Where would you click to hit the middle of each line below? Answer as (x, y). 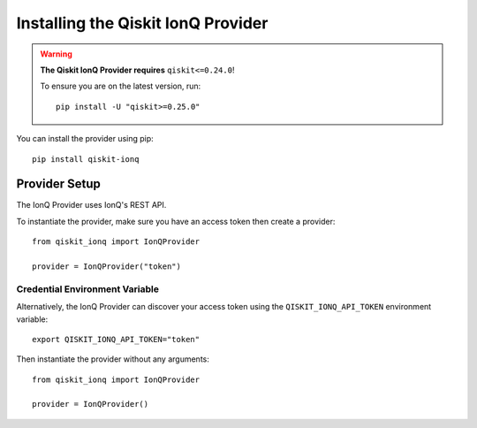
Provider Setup (58, 184)
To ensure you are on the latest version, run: (121, 86)
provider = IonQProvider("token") (106, 266)
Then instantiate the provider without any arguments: (113, 359)
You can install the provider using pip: (85, 139)
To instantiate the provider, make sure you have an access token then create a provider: (176, 221)
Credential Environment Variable (87, 289)
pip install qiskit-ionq (86, 159)
